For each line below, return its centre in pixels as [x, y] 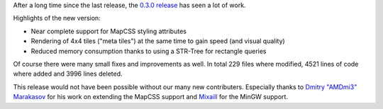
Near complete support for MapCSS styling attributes [109, 31]
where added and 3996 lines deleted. [68, 74]
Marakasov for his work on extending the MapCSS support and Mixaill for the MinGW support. [151, 97]
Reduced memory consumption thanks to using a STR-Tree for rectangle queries [149, 51]
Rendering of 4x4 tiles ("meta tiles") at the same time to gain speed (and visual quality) [158, 41]
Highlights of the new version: [57, 18]
